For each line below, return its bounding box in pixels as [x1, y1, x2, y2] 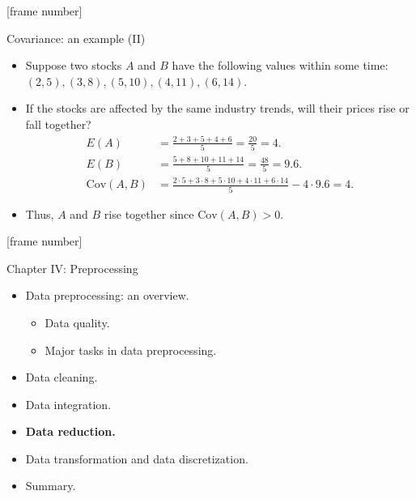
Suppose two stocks [25, 57, 122, 74]
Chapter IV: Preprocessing [6, 259, 138, 276]
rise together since [104, 205, 194, 222]
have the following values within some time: [172, 57, 388, 74]
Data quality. [45, 313, 110, 331]
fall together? [25, 115, 91, 132]
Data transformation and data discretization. [25, 450, 248, 467]
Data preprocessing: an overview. [25, 287, 189, 304]
